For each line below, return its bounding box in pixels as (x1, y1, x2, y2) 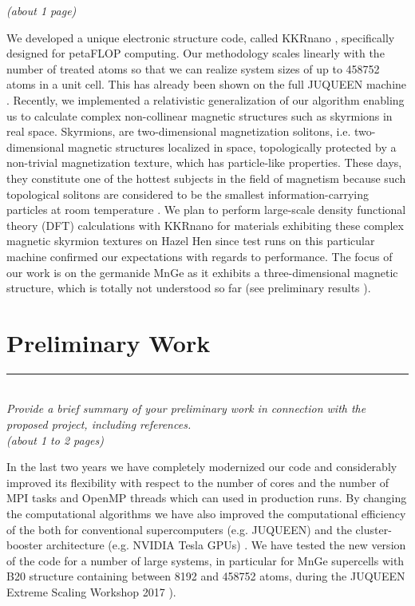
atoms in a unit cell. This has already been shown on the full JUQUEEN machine (6, 76, 407, 93)
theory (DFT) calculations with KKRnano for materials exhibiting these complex (6, 216, 404, 233)
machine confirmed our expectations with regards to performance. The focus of (6, 248, 393, 264)
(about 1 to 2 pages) (6, 431, 105, 448)
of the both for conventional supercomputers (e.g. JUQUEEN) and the (6, 521, 352, 537)
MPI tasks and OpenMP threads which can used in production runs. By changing (6, 489, 407, 506)
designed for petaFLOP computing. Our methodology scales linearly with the (6, 45, 385, 61)
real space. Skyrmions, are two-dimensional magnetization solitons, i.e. (6, 123, 351, 140)
